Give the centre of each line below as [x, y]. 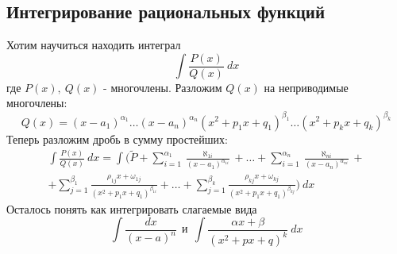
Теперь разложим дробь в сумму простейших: [117, 139]
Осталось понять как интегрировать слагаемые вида [132, 208]
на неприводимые [306, 87]
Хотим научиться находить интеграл [94, 45]
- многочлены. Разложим [163, 87]
